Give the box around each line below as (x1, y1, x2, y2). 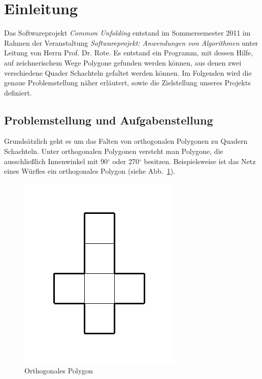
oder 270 (112, 155, 139, 166)
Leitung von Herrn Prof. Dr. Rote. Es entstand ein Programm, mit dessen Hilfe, (4, 47, 253, 58)
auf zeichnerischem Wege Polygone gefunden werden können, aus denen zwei (4, 57, 242, 68)
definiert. (4, 87, 32, 98)
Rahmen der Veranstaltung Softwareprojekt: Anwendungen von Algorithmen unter (4, 37, 258, 48)
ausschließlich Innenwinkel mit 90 (4, 155, 108, 166)
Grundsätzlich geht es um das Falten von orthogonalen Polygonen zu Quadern (4, 136, 248, 146)
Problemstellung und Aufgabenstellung (4, 112, 213, 128)
